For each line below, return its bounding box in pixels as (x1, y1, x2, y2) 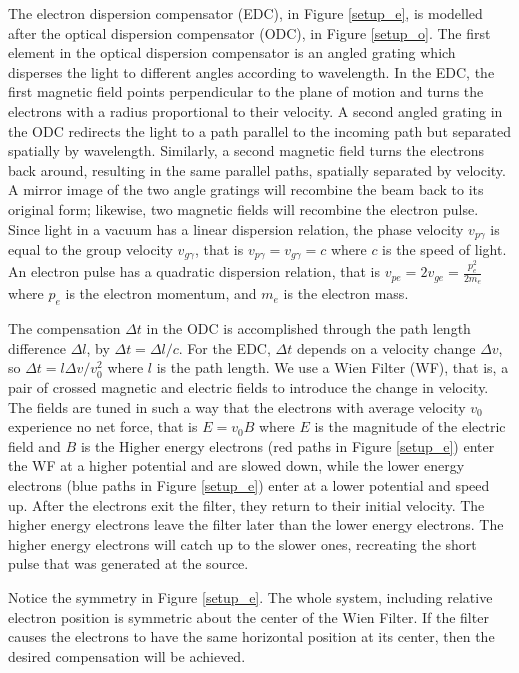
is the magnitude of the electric (314, 416, 506, 437)
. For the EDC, (178, 337, 271, 358)
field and (8, 435, 61, 456)
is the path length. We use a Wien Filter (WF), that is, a (156, 357, 509, 378)
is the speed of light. (382, 238, 507, 259)
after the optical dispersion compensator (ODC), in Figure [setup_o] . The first (8, 22, 491, 43)
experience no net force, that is (8, 416, 198, 437)
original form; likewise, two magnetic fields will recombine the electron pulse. (8, 198, 479, 219)
